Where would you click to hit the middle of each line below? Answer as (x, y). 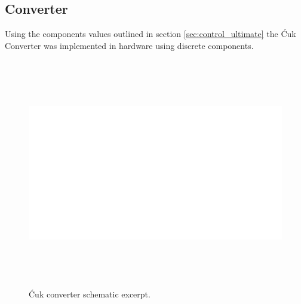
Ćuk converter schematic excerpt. (90, 294)
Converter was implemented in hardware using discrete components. (129, 45)
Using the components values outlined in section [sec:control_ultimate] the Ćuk (150, 34)
